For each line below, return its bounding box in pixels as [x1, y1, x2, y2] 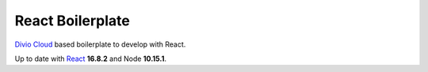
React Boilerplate [14, 12, 130, 29]
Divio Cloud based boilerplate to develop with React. [14, 40, 186, 49]
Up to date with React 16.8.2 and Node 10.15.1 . [14, 54, 166, 63]
